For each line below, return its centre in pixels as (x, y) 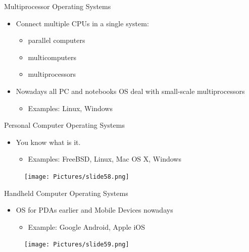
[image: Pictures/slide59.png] (77, 245)
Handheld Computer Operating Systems (66, 193)
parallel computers (57, 40)
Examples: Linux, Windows (70, 108)
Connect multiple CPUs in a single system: (82, 23)
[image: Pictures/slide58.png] (77, 177)
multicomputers (52, 57)
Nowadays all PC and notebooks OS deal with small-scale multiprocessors (130, 91)
